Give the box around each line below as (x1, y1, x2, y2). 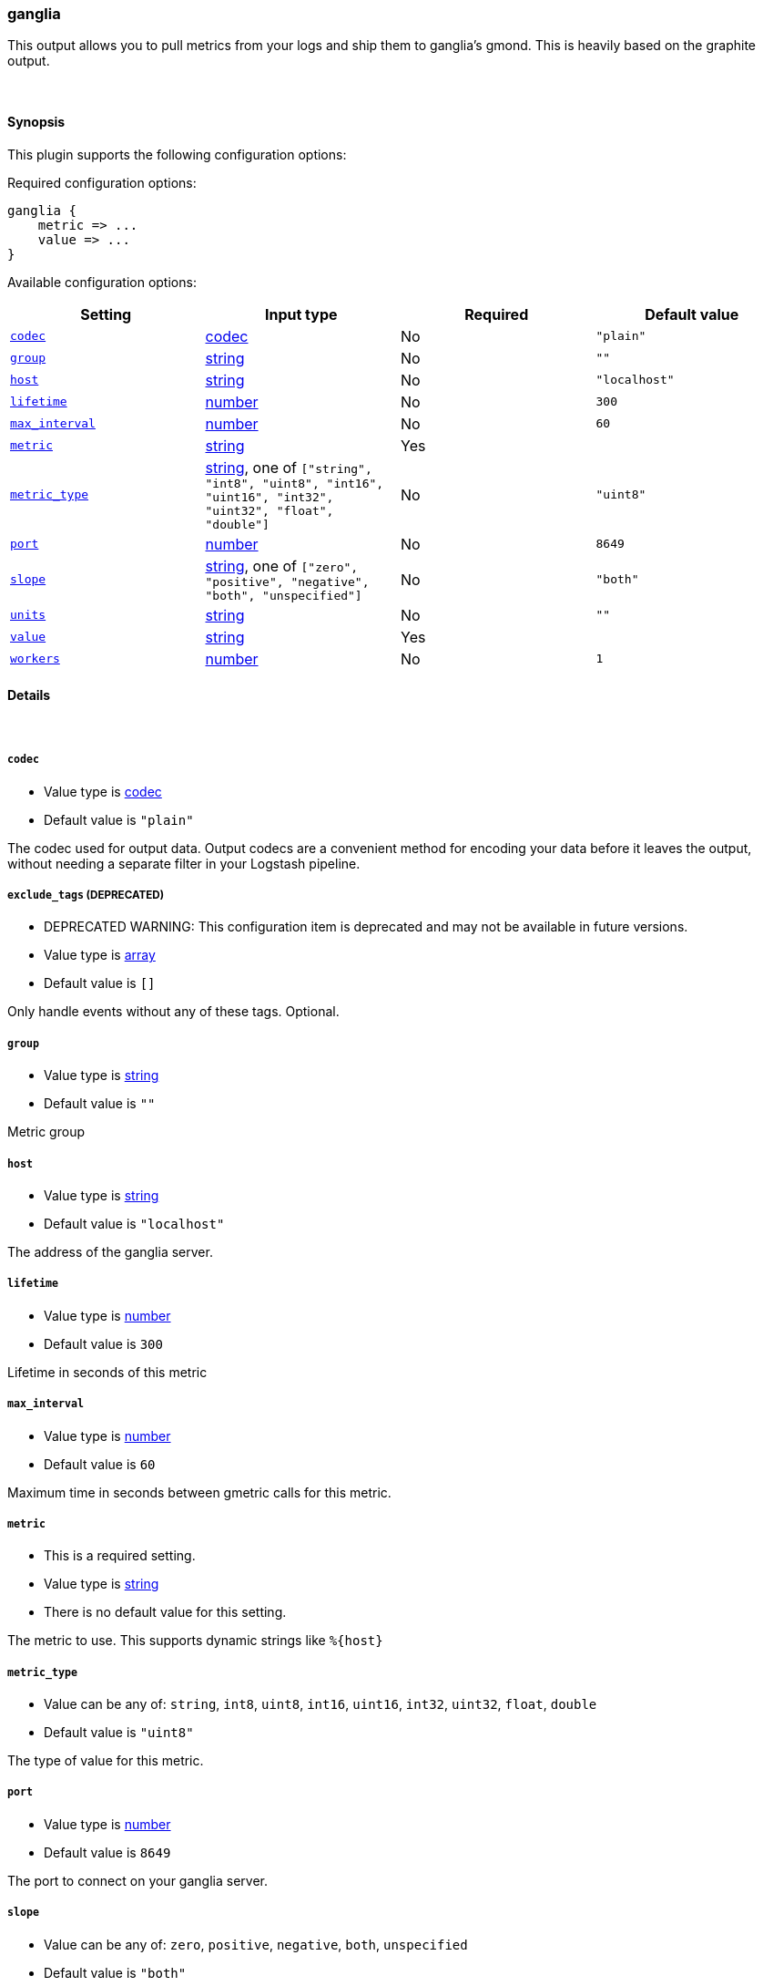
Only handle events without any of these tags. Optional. (7, 1003, 340, 1020)
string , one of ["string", (205, 458, 372, 477)
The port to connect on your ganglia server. (7, 1872, 268, 1888)
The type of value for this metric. (7, 1753, 204, 1769)
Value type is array (44, 947, 156, 963)
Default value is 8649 (44, 1844, 171, 1860)
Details (7, 687, 51, 704)
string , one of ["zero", (205, 556, 359, 575)
